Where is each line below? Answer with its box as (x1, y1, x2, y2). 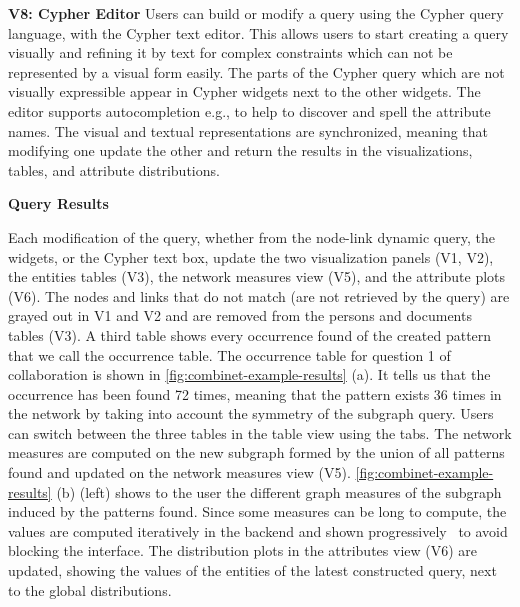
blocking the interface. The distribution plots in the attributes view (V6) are (8, 540, 478, 561)
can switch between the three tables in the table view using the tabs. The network (8, 422, 512, 443)
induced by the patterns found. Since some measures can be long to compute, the (8, 501, 507, 522)
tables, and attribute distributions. (8, 159, 220, 180)
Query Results (8, 193, 109, 214)
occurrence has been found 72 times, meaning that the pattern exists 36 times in (8, 383, 502, 404)
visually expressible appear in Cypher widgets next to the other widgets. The (8, 81, 481, 102)
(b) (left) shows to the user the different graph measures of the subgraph (56, 481, 502, 502)
